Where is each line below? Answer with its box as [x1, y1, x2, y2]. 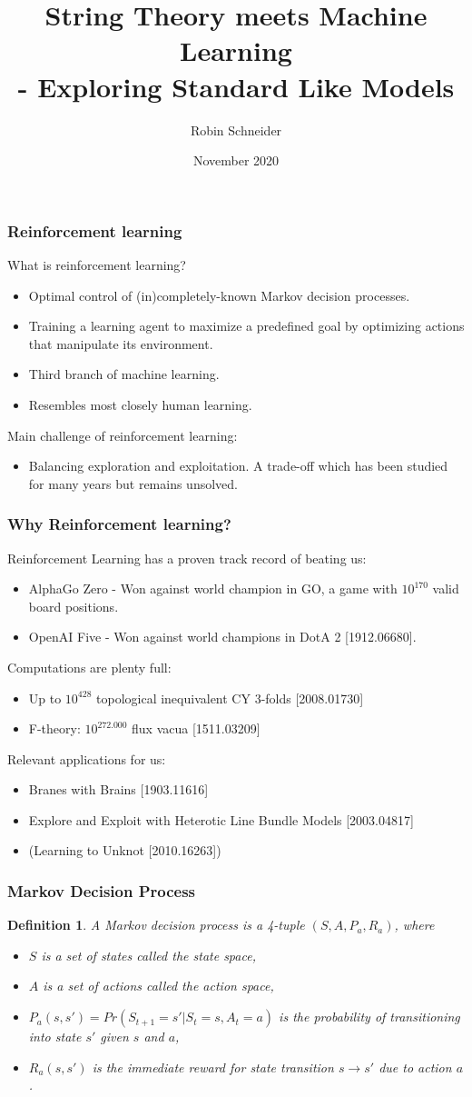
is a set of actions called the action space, [43, 976, 274, 995]
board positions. [28, 596, 119, 615]
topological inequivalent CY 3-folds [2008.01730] [96, 688, 364, 707]
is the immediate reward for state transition [92, 1057, 334, 1076]
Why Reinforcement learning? [7, 513, 231, 535]
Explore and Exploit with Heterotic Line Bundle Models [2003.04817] [28, 810, 414, 829]
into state [28, 1027, 82, 1046]
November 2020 [192, 151, 280, 170]
